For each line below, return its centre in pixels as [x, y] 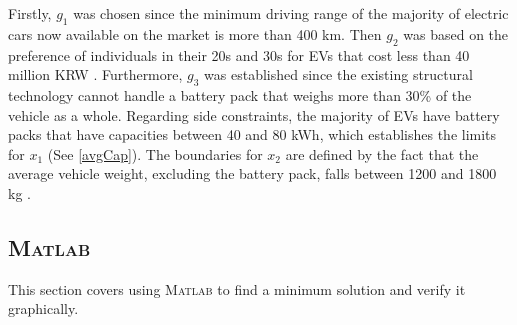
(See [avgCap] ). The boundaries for [155, 153]
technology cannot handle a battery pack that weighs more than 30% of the [240, 94]
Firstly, [30, 13]
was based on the [456, 33]
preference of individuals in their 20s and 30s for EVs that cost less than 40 [239, 54]
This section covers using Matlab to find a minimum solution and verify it [237, 288]
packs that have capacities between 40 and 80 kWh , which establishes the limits [252, 134]
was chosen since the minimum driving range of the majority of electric [291, 13]
